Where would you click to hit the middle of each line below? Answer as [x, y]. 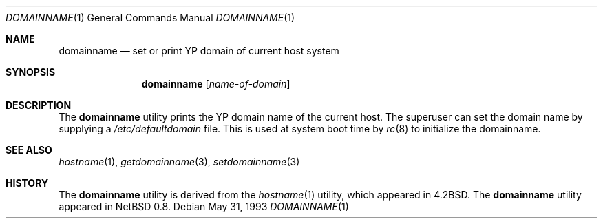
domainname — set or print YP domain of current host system [199, 51]
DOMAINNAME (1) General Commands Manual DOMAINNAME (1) [150, 18]
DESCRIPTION [39, 105]
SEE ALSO [29, 150]
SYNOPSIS [31, 72]
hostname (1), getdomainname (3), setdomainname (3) [179, 162]
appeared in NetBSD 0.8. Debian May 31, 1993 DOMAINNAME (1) [204, 206]
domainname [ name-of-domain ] [216, 84]
